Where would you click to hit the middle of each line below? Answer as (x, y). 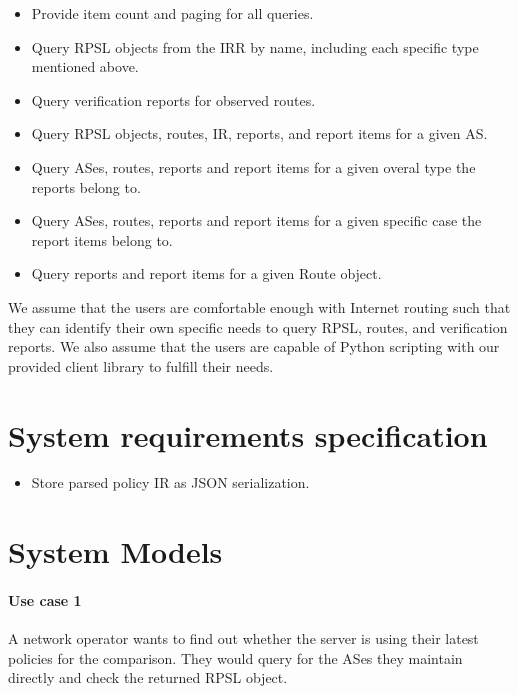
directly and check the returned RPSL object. (148, 677)
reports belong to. (86, 186)
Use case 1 (45, 600)
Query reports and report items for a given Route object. (206, 273)
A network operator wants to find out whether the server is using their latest (243, 638)
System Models (115, 551)
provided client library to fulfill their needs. (141, 365)
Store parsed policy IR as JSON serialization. (170, 482)
